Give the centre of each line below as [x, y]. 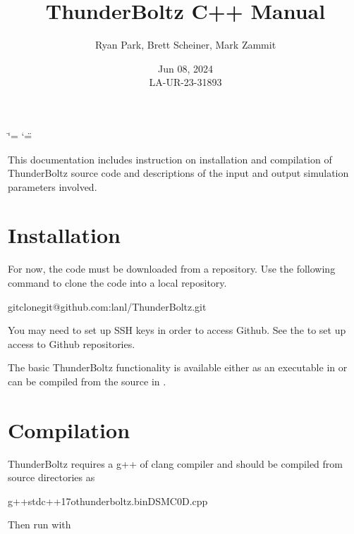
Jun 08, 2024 [185, 68]
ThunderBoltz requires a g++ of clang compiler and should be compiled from [176, 463]
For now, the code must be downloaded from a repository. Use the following [172, 269]
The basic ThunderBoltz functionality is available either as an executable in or [178, 367]
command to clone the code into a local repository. [117, 282]
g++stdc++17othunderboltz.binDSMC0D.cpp [108, 501]
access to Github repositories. [72, 343]
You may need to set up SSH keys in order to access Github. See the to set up [177, 330]
